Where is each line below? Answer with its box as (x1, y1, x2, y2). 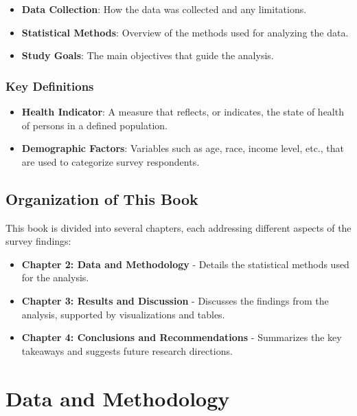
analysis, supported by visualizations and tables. (21, 307, 225, 321)
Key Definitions (5, 77, 94, 94)
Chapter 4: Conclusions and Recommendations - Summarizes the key (21, 330, 342, 344)
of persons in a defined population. (21, 118, 168, 132)
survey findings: (5, 234, 71, 248)
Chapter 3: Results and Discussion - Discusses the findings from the (21, 293, 329, 307)
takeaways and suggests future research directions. (21, 343, 233, 358)
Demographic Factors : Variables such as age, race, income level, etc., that (21, 141, 344, 155)
